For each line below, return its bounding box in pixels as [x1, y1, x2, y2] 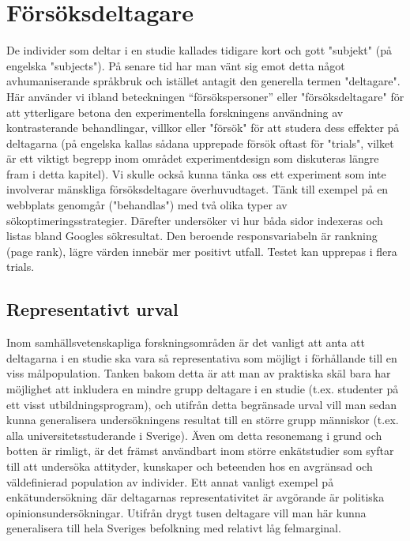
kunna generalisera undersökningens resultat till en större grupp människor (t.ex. [6, 411, 399, 428]
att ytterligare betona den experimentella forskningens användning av [6, 103, 344, 120]
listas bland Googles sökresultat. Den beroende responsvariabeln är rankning [6, 227, 378, 244]
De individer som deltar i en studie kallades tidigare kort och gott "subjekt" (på [6, 42, 392, 58]
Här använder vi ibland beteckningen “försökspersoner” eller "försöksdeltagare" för [6, 88, 404, 104]
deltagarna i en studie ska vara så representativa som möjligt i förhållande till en [6, 349, 397, 366]
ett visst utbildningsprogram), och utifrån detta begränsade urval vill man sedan [6, 396, 397, 412]
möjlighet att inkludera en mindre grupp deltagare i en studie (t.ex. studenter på [6, 381, 399, 397]
